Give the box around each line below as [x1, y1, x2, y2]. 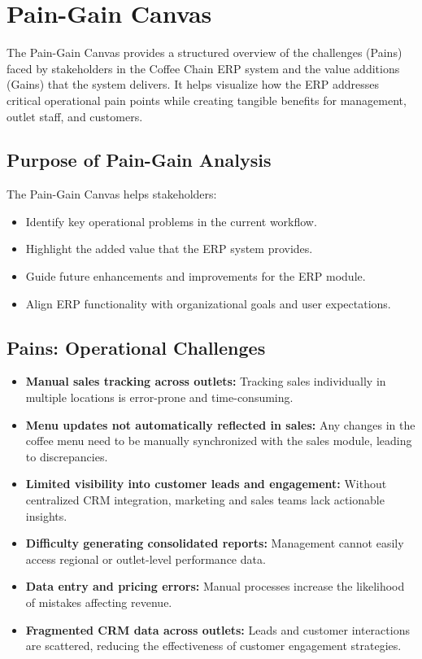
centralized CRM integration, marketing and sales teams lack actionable [25, 491, 385, 508]
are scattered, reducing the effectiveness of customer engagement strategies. [25, 637, 402, 654]
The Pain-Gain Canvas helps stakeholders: [7, 185, 217, 203]
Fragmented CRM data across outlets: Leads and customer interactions [25, 621, 410, 638]
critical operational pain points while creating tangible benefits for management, [7, 91, 407, 108]
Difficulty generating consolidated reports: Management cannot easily [25, 535, 404, 552]
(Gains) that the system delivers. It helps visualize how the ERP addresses [7, 76, 379, 93]
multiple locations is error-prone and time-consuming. [25, 389, 294, 406]
